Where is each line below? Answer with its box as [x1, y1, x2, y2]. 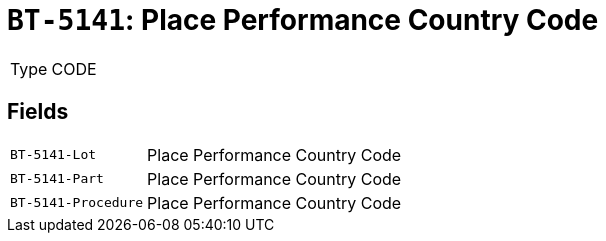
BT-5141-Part [10, 171, 104, 187]
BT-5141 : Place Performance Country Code [7, 3, 599, 37]
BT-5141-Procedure [10, 195, 144, 211]
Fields [7, 99, 69, 125]
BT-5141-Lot [10, 147, 97, 163]
